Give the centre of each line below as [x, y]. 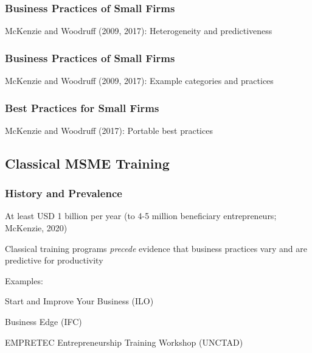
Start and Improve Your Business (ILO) [79, 301]
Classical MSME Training [87, 163]
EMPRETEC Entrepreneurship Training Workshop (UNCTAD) [124, 342]
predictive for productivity [54, 260]
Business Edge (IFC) [43, 321]
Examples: [24, 280]
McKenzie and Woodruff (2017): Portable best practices [109, 130]
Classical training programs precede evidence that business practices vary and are [156, 248]
